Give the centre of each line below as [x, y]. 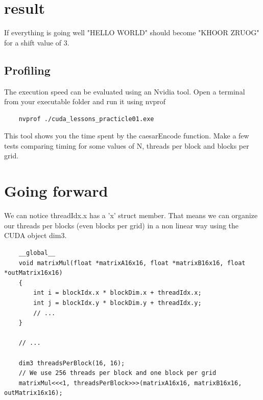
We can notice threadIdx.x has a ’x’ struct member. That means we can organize [131, 215]
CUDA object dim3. [35, 235]
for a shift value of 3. [37, 42]
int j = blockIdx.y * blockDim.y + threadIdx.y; [117, 303]
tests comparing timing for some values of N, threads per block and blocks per [127, 145]
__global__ [37, 253]
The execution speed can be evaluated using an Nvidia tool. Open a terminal [125, 91]
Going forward [56, 191]
